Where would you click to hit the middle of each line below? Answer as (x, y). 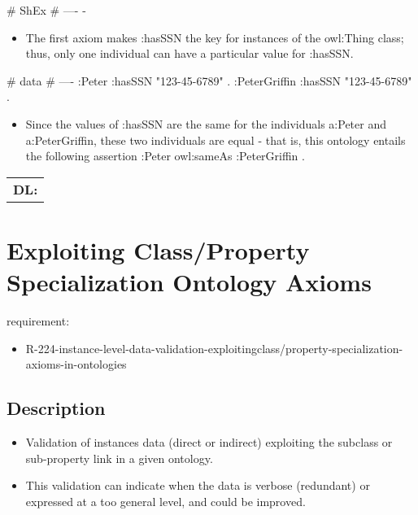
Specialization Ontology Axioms (189, 282)
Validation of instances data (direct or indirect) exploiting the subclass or (209, 442)
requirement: (38, 321)
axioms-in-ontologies (76, 364)
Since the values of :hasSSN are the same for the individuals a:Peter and (206, 123)
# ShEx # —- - (46, 10)
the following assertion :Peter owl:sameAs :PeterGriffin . (165, 156)
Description (56, 408)
